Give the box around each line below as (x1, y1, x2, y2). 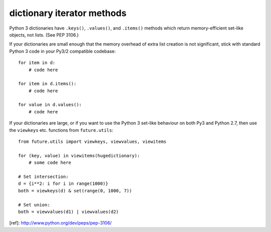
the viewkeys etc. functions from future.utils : (9, 127, 113, 133)
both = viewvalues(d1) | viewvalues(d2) (18, 208, 119, 214)
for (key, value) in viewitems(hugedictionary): (18, 153, 140, 158)
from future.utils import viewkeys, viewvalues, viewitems (18, 139, 167, 145)
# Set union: (18, 202, 50, 207)
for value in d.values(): (18, 102, 82, 108)
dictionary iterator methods (9, 8, 126, 19)
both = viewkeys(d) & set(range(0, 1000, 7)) (18, 188, 132, 193)
